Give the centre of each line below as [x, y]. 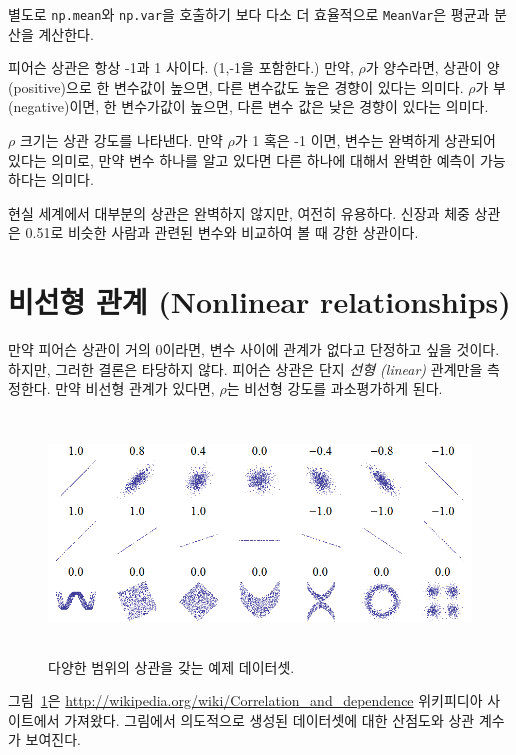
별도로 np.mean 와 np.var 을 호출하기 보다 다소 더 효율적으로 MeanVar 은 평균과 [249, 14]
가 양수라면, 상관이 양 [432, 67]
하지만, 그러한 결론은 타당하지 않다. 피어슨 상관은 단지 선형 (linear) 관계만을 [245, 368]
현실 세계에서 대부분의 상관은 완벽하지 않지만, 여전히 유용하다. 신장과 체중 [239, 212]
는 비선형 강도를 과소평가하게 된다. [334, 388]
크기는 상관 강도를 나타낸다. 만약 [121, 140]
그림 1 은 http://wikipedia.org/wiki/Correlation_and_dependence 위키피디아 [245, 700]
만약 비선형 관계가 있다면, [135, 388]
